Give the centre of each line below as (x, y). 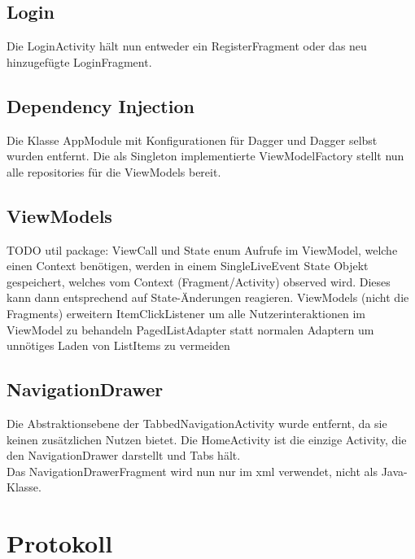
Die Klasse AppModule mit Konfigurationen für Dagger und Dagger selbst (192, 140)
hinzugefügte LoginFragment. (79, 61)
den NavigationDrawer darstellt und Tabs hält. (124, 455)
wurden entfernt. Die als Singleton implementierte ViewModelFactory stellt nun (205, 156)
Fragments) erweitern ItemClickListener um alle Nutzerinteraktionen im (186, 313)
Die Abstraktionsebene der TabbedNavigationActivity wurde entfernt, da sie (197, 423)
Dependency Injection (100, 105)
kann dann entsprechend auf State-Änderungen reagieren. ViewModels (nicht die (208, 297)
